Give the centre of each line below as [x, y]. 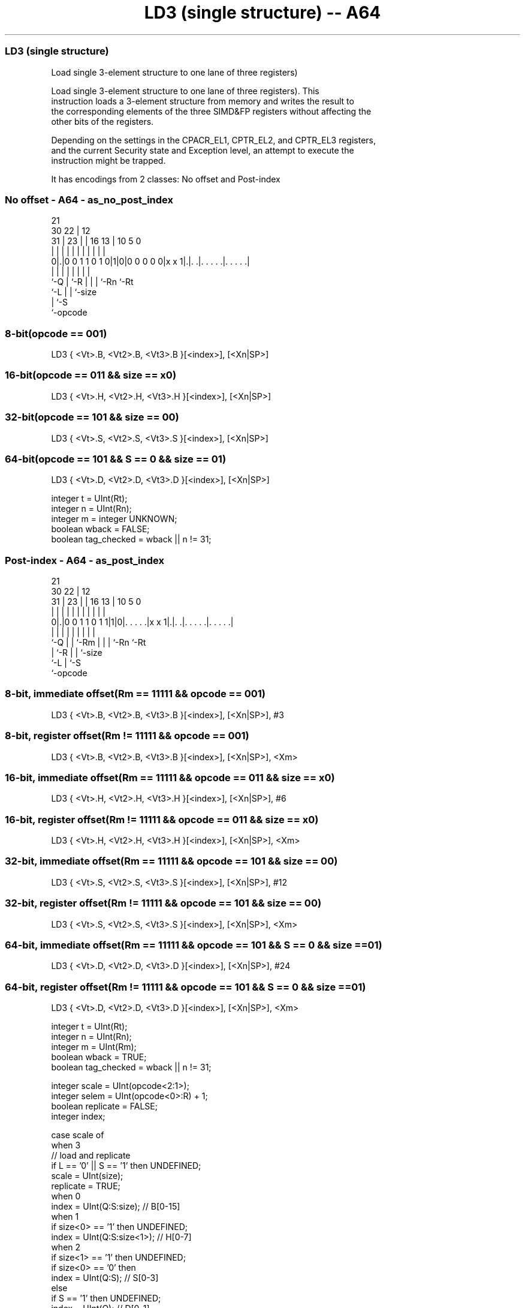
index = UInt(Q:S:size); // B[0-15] [116, 1206]
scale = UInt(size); [87, 1176]
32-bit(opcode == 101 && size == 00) [92, 417]
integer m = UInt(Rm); [94, 1047]
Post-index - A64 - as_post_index [85, 560]
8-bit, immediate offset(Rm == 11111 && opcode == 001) [135, 694]
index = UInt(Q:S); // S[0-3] [105, 1278]
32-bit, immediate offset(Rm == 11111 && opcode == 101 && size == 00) [171, 861]
